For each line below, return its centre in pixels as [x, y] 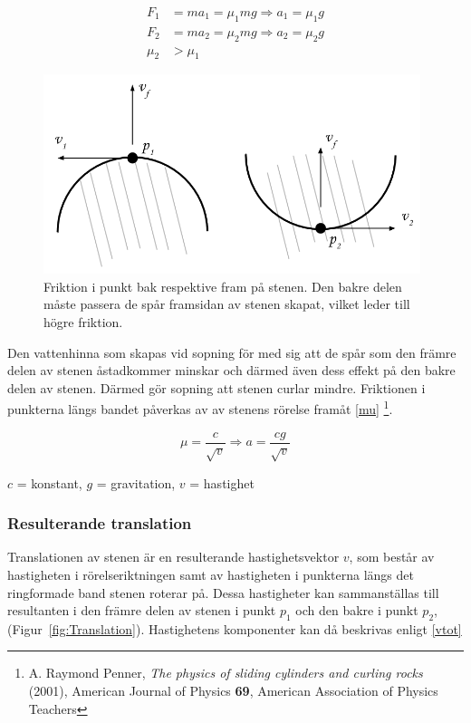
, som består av [392, 557]
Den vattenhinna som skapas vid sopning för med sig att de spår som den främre [232, 352]
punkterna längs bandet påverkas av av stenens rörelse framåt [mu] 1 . [200, 408]
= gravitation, [136, 482]
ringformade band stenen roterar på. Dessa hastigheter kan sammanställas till [223, 592]
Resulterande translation [100, 523]
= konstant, [49, 482]
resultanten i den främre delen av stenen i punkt [142, 610]
